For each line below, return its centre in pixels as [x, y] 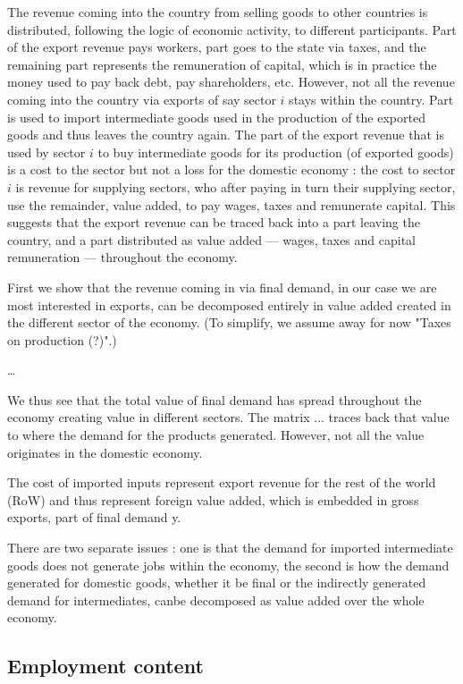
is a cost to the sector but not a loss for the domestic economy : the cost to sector [231, 169]
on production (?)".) [62, 339]
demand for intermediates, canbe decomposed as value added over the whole [216, 600]
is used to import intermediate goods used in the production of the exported [216, 117]
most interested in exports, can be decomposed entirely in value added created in [229, 304]
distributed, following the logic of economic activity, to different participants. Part [232, 29]
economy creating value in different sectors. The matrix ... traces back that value [228, 417]
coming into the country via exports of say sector [142, 99]
